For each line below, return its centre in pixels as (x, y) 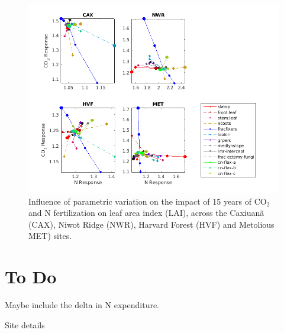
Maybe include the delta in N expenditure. (82, 305)
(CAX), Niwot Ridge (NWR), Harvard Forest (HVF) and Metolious (151, 224)
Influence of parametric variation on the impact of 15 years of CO (148, 201)
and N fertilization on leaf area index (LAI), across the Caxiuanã (146, 213)
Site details (25, 324)
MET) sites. (50, 236)
